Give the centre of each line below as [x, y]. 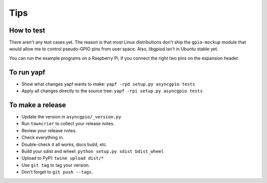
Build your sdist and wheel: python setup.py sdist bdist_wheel [93, 151]
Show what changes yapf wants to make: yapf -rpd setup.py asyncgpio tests [108, 84]
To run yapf [27, 72]
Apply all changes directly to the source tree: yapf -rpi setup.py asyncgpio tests [112, 91]
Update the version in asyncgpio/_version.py [71, 117]
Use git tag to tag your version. [56, 165]
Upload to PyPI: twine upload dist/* [63, 158]
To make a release [38, 105]
